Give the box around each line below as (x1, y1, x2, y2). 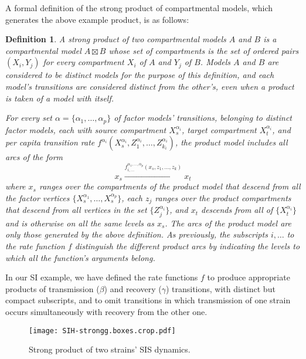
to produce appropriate (207, 271, 290, 283)
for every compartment (43, 56, 124, 68)
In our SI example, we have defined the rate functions (5, 271, 198, 283)
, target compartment (181, 123, 257, 136)
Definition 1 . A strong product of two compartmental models (5, 33, 226, 45)
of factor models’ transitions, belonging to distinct (114, 111, 292, 124)
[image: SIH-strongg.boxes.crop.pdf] (29, 326, 176, 335)
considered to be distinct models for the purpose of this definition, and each (5, 69, 274, 81)
